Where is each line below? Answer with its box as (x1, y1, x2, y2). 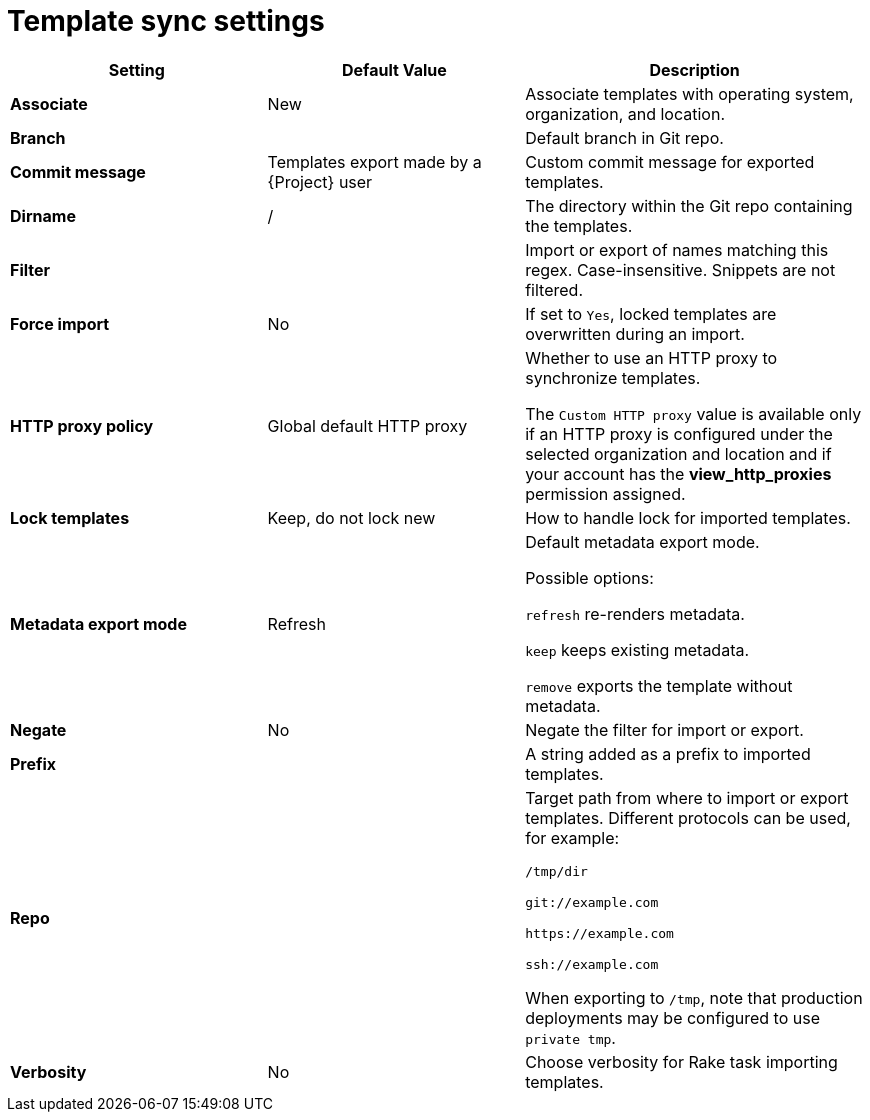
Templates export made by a (267, 151, 482, 172)
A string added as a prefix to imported (525, 743, 811, 764)
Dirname (10, 205, 76, 226)
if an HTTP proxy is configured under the (525, 423, 833, 444)
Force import (10, 313, 110, 334)
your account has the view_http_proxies (525, 463, 832, 484)
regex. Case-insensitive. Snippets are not (525, 259, 836, 280)
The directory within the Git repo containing (525, 195, 853, 216)
